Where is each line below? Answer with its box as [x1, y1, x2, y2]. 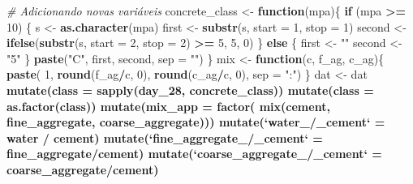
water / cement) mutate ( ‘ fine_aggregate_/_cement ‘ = [6, 129, 323, 146]
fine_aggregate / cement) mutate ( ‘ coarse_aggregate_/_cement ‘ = [6, 145, 382, 162]
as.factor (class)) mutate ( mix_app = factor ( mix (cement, [6, 97, 330, 114]
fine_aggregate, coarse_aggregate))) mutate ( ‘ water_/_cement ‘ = [6, 113, 385, 131]
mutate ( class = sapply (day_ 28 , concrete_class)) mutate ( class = [6, 81, 374, 98]
